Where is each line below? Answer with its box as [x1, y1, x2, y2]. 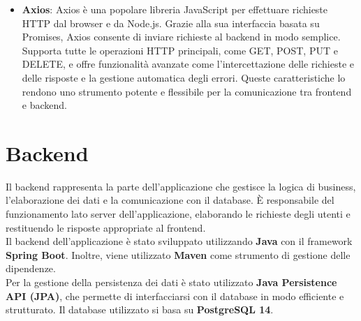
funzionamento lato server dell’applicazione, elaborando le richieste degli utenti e [6, 207, 351, 221]
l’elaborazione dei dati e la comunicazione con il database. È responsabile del [6, 193, 334, 207]
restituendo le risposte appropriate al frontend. [6, 220, 206, 234]
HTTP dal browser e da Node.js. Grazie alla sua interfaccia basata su [22, 15, 320, 30]
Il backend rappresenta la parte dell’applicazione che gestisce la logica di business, [6, 179, 356, 193]
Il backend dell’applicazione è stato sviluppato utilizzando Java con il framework [6, 234, 353, 248]
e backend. [22, 98, 67, 112]
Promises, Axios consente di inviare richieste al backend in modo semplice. [22, 29, 341, 44]
